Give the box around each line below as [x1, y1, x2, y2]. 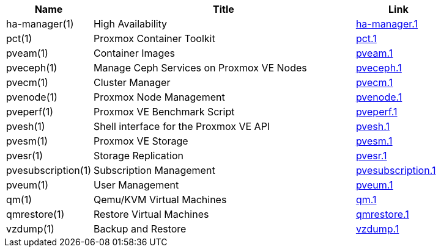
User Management [93, 179, 179, 191]
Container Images [93, 47, 176, 59]
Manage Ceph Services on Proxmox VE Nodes [93, 62, 307, 74]
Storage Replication [93, 149, 183, 162]
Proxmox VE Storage [93, 135, 188, 147]
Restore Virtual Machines [93, 208, 209, 220]
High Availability [93, 18, 168, 30]
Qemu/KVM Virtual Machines [93, 193, 227, 206]
